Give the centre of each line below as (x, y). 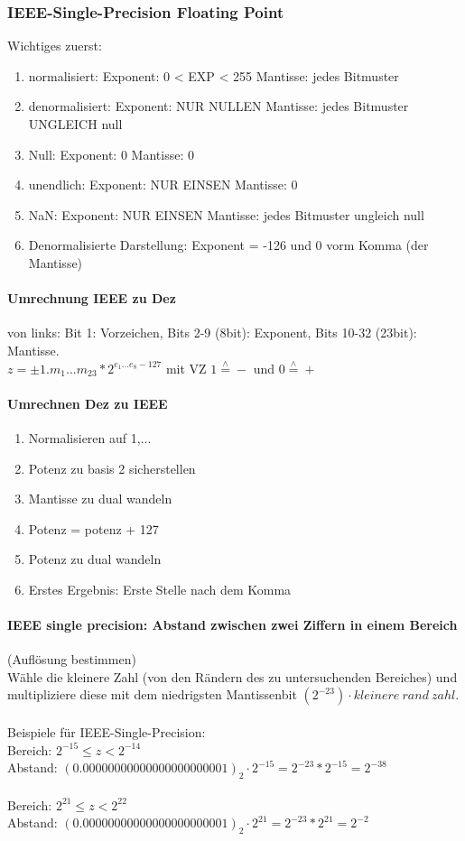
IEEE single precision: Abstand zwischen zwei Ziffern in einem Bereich (232, 625)
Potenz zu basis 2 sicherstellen (112, 468)
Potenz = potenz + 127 (93, 528)
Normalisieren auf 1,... (90, 437)
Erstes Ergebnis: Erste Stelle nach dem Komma (160, 589)
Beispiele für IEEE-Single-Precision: (107, 732)
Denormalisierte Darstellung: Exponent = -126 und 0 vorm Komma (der (228, 245)
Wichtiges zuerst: (55, 46)
